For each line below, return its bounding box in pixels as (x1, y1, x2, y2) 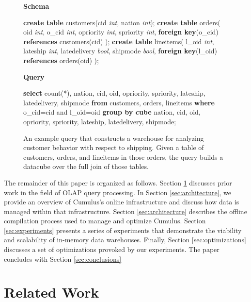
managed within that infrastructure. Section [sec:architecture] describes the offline (4, 206, 247, 216)
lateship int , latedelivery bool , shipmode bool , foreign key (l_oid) (23, 46, 218, 56)
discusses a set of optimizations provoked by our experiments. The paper (4, 244, 220, 254)
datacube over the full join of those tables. (23, 161, 149, 171)
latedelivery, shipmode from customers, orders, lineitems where (23, 97, 215, 107)
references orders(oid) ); (23, 55, 99, 65)
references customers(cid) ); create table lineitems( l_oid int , (23, 36, 214, 46)
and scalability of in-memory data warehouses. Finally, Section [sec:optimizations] (4, 235, 247, 245)
